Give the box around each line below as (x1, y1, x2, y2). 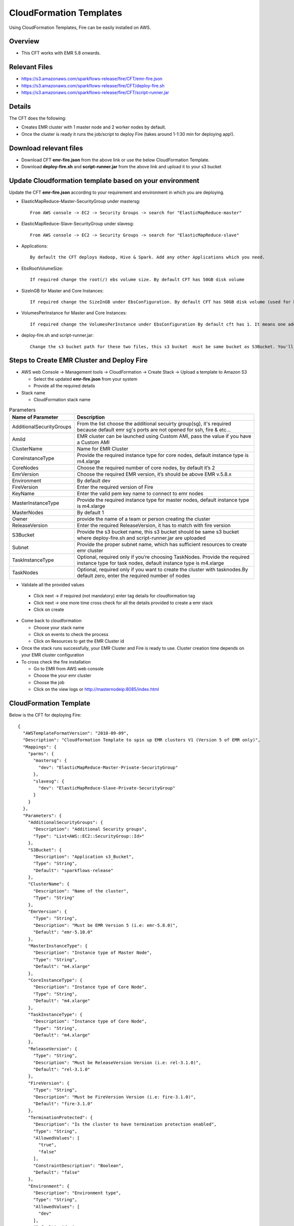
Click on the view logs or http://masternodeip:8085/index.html (33, 687, 159, 692)
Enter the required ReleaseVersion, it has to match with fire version (76, 522, 231, 529)
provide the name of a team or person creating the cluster (76, 515, 211, 522)
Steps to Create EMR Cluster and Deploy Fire (9, 356, 148, 365)
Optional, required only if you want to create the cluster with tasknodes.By (76, 566, 248, 573)
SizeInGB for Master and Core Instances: (21, 287, 104, 294)
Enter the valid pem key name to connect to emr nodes (76, 490, 203, 497)
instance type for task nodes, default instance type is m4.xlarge (76, 560, 224, 566)
